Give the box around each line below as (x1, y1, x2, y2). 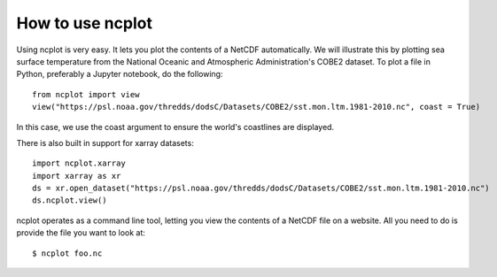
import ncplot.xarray (32, 158, 126, 168)
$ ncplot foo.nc (32, 248, 103, 258)
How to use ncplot (16, 13, 152, 33)
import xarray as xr (32, 171, 121, 181)
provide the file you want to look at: (16, 227, 146, 238)
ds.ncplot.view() (32, 196, 107, 205)
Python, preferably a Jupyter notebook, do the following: (16, 69, 223, 80)
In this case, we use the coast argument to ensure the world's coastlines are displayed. (16, 121, 335, 132)
